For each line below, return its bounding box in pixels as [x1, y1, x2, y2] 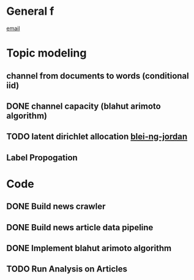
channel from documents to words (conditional [6, 71, 189, 81]
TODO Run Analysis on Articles [6, 264, 127, 274]
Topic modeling [6, 46, 87, 60]
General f [6, 4, 54, 18]
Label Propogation [6, 152, 78, 163]
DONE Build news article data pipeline [6, 222, 154, 233]
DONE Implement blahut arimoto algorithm [6, 243, 172, 254]
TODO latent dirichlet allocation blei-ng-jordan [6, 131, 188, 142]
